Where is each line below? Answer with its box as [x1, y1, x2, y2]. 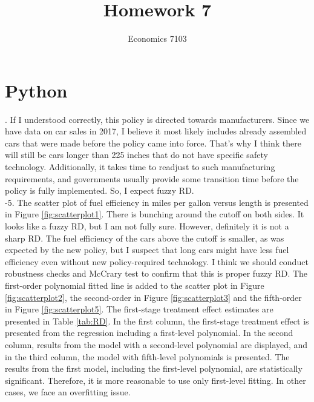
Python [5, 77, 68, 102]
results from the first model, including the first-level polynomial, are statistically [5, 362, 303, 375]
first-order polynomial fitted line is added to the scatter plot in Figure [5, 278, 264, 291]
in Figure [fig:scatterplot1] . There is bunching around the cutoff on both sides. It [5, 208, 304, 220]
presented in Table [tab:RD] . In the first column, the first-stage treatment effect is [5, 314, 309, 327]
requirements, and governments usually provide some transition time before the [5, 172, 299, 185]
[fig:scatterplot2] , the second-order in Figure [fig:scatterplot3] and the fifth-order [5, 291, 302, 303]
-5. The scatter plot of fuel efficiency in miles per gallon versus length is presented [5, 196, 309, 208]
